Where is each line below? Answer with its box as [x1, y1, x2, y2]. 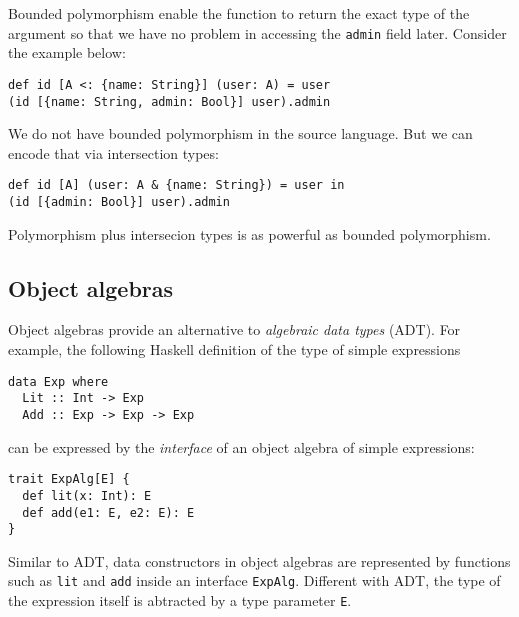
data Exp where [8, 374, 109, 389]
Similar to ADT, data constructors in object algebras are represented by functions [8, 550, 511, 571]
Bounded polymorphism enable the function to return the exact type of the [8, 3, 470, 23]
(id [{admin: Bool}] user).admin [8, 195, 230, 209]
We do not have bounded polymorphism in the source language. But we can [8, 123, 473, 144]
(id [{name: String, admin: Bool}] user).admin [8, 94, 331, 109]
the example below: [8, 42, 126, 63]
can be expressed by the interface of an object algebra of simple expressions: [8, 436, 475, 457]
